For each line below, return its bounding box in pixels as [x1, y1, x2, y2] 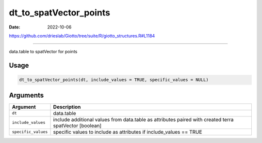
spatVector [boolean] [53, 122, 102, 129]
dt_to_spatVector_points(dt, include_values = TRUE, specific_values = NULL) [19, 77, 209, 83]
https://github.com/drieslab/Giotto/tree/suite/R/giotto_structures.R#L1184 [9, 33, 155, 39]
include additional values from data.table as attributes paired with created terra [53, 116, 234, 123]
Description [53, 103, 81, 110]
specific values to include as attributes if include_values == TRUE [53, 129, 202, 135]
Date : [9, 24, 20, 30]
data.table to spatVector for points [9, 49, 78, 55]
